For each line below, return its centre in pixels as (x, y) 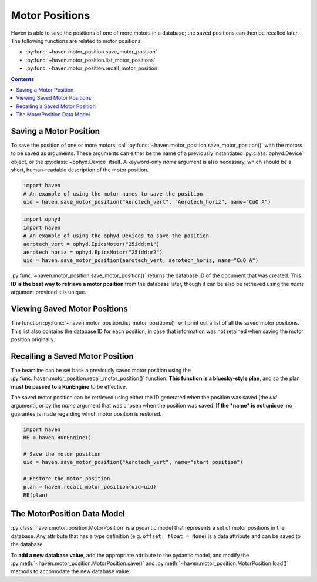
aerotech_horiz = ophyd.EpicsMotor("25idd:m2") (93, 252)
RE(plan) (36, 495)
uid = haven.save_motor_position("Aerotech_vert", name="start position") (133, 462)
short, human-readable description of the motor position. (80, 170)
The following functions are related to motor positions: (76, 41)
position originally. (33, 339)
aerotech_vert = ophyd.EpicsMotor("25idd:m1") (91, 244)
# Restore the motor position (67, 479)
